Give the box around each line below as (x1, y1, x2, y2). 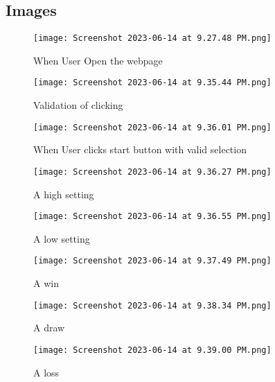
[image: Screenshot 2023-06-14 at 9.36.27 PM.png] (33, 166, 272, 177)
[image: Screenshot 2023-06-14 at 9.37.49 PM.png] (33, 256, 272, 266)
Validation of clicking (33, 98, 123, 112)
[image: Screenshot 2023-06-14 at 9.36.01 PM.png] (33, 122, 272, 132)
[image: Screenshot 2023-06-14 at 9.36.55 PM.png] (33, 211, 272, 222)
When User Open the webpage (33, 53, 163, 67)
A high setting (33, 186, 94, 201)
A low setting (33, 231, 90, 245)
